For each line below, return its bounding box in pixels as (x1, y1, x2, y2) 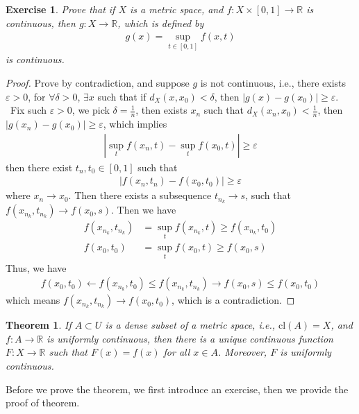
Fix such (10, 103, 47, 117)
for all (163, 345, 190, 359)
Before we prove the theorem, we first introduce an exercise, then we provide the (6, 381, 349, 396)
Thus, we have (6, 260, 67, 275)
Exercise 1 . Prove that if (6, 2, 115, 16)
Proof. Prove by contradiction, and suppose (6, 76, 190, 90)
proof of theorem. (6, 395, 80, 410)
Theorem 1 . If (6, 318, 72, 332)
